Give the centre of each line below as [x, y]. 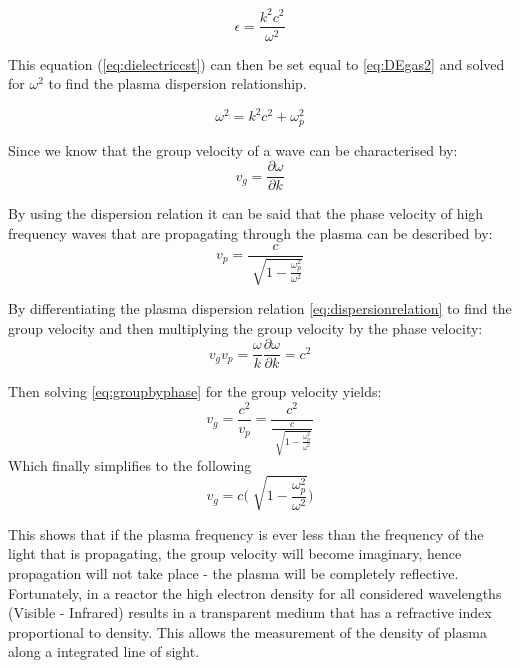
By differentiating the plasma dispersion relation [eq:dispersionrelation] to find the [260, 308]
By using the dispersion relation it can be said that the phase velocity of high [246, 213]
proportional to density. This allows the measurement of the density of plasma [247, 631]
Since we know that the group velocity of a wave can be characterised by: [233, 149]
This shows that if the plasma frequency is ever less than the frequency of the [246, 533]
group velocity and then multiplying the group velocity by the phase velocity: [245, 327]
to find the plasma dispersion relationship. [177, 83]
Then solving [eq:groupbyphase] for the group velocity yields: [195, 391]
